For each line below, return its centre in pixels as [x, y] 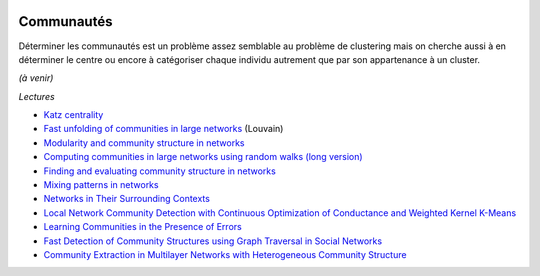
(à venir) [36, 78]
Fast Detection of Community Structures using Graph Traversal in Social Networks [213, 241]
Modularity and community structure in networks [144, 142]
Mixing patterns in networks [101, 185]
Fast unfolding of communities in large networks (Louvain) [163, 129]
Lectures [36, 96]
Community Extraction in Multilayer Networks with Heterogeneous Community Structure [225, 254]
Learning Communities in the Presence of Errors [142, 227]
